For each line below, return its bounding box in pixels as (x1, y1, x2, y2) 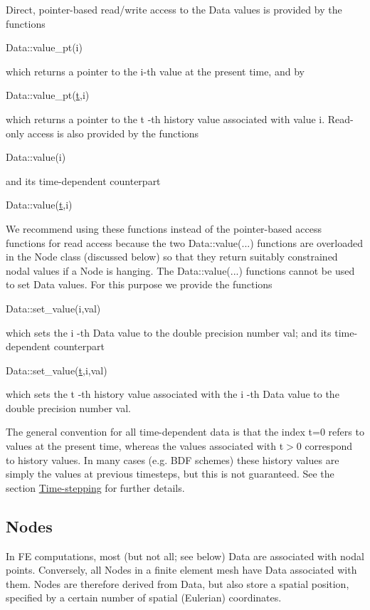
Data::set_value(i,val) (6, 300, 101, 315)
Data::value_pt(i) (6, 40, 83, 55)
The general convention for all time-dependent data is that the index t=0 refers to (6, 424, 364, 439)
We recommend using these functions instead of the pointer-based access (6, 221, 322, 236)
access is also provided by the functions (27, 125, 199, 140)
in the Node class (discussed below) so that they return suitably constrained (6, 249, 338, 264)
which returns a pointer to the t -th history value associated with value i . (6, 111, 325, 126)
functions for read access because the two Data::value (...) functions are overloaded (6, 235, 364, 250)
